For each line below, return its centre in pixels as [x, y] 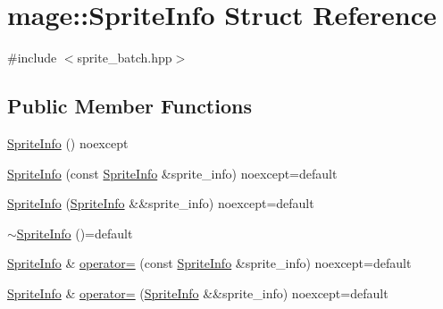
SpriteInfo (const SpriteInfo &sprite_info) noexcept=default [172, 173]
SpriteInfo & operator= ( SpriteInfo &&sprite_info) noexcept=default [198, 292]
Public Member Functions [130, 106]
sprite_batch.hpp [125, 58]
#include [32, 58]
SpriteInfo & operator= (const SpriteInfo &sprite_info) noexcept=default [209, 263]
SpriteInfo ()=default [75, 233]
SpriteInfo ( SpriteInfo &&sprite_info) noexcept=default [161, 203]
